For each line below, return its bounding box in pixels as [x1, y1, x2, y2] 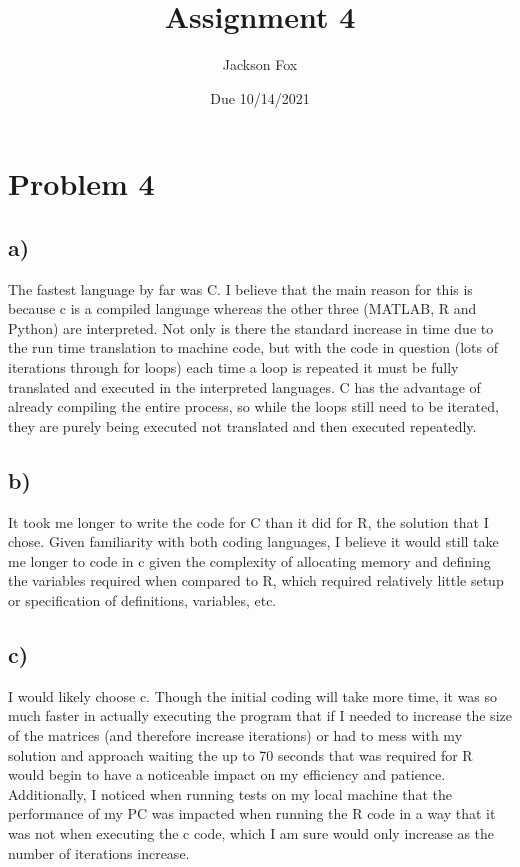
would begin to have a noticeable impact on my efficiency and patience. [8, 764, 446, 785]
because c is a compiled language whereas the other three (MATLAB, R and [8, 298, 477, 319]
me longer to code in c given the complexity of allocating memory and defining [8, 550, 491, 571]
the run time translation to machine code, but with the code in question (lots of [8, 337, 498, 358]
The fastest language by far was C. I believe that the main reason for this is [8, 278, 473, 299]
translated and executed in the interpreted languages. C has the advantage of [8, 376, 481, 397]
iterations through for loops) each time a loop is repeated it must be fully [8, 357, 459, 378]
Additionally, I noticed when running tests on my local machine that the [8, 783, 452, 804]
